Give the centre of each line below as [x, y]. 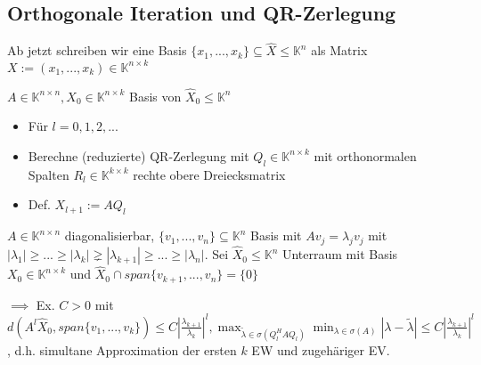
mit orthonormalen [365, 155]
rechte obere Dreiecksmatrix [209, 174]
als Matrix [339, 50]
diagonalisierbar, [110, 235]
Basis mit [276, 235]
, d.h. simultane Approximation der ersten [122, 349]
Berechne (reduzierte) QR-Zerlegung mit [139, 155]
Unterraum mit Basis [340, 254]
